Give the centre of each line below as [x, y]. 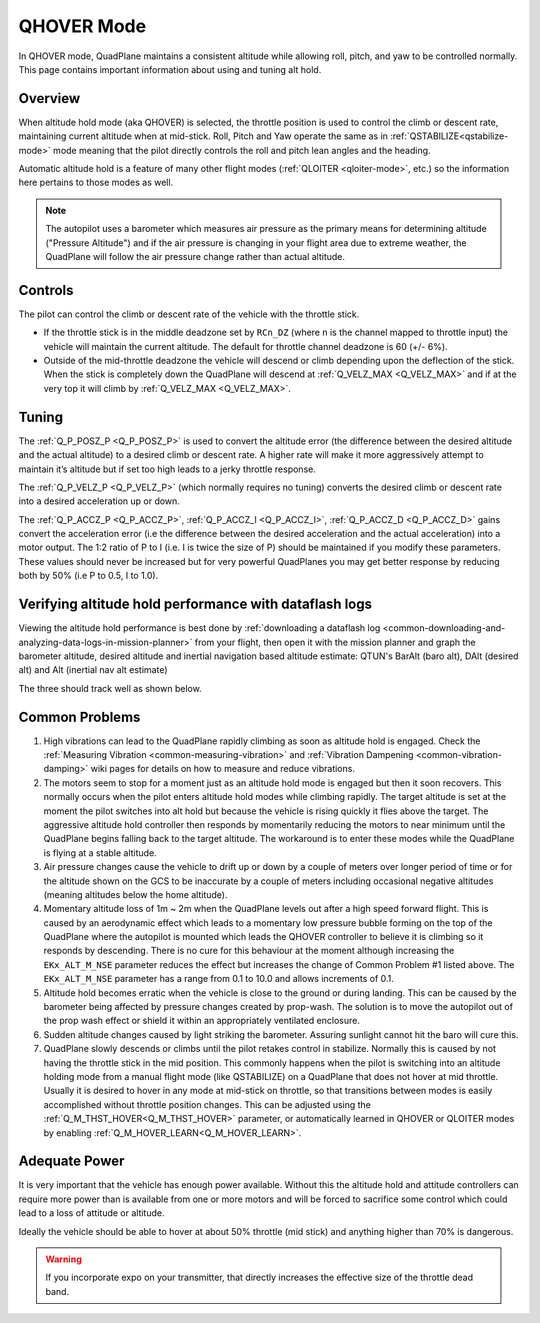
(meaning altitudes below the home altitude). [135, 894]
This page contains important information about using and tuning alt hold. [170, 69]
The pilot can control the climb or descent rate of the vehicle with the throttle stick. [189, 314]
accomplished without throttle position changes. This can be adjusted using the [207, 1104]
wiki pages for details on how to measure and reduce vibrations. [222, 769]
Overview [49, 98]
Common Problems [79, 716]
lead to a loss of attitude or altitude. [91, 1213]
